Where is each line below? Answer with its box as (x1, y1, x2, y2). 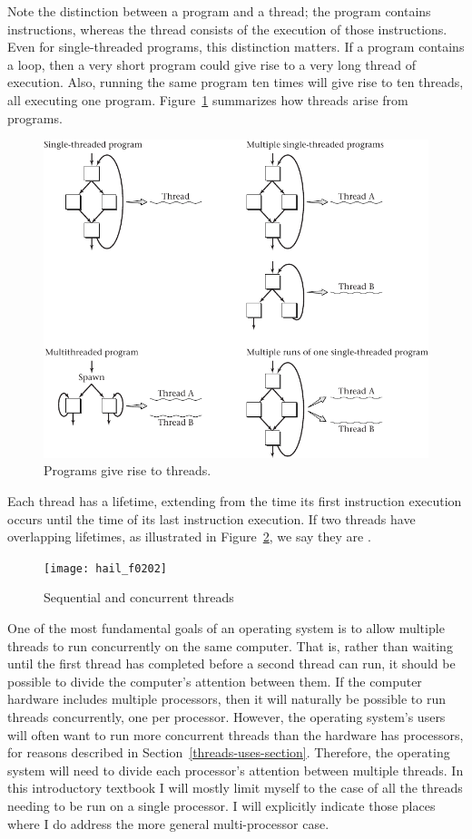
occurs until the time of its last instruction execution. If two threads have (7, 509, 416, 528)
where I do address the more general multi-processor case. (7, 814, 329, 833)
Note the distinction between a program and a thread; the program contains (7, 2, 431, 20)
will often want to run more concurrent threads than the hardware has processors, (7, 725, 464, 744)
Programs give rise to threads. (44, 461, 211, 480)
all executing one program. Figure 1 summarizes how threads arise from (7, 90, 408, 109)
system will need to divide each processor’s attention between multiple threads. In (7, 760, 464, 779)
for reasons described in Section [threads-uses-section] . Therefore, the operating (7, 743, 450, 762)
